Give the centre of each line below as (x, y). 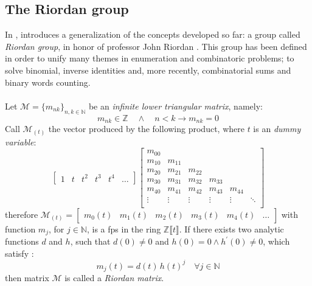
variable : (21, 141)
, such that (90, 241)
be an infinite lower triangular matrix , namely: (175, 106)
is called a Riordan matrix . (114, 278)
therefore (22, 214)
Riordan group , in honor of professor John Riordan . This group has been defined (156, 46)
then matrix (27, 278)
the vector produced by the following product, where (146, 129)
